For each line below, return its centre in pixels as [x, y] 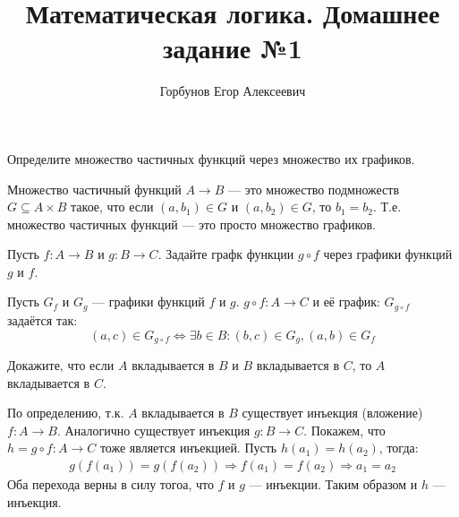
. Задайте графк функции [226, 254]
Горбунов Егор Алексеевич [233, 91]
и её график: [346, 302]
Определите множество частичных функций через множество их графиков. [211, 158]
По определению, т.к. [66, 413]
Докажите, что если [61, 364]
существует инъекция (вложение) [332, 413]
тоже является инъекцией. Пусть [188, 448]
